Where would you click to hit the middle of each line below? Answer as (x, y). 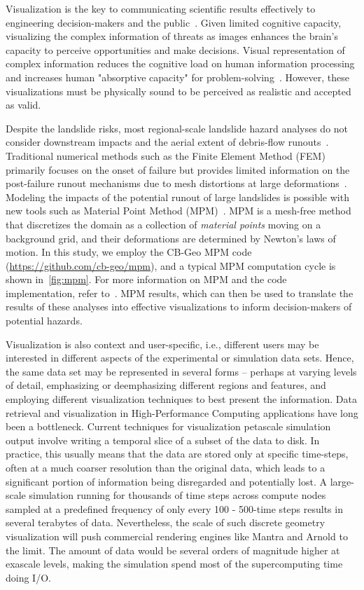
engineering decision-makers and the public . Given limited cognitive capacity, (174, 22)
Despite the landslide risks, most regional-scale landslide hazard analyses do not (177, 128)
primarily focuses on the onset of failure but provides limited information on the (178, 169)
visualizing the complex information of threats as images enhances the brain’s (172, 36)
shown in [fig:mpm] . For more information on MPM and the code (146, 279)
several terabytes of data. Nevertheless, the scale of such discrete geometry (166, 522)
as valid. (23, 105)
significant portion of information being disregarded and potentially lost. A (166, 481)
